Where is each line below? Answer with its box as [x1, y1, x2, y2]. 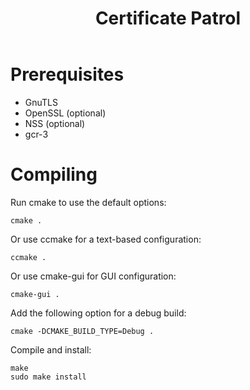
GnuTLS [24, 96, 59, 108]
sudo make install [10, 372, 87, 382]
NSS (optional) [24, 117, 86, 129]
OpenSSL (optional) [24, 107, 107, 119]
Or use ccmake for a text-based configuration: [10, 233, 202, 245]
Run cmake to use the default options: [10, 196, 167, 208]
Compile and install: [10, 343, 92, 356]
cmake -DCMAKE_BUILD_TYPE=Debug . [10, 326, 155, 336]
